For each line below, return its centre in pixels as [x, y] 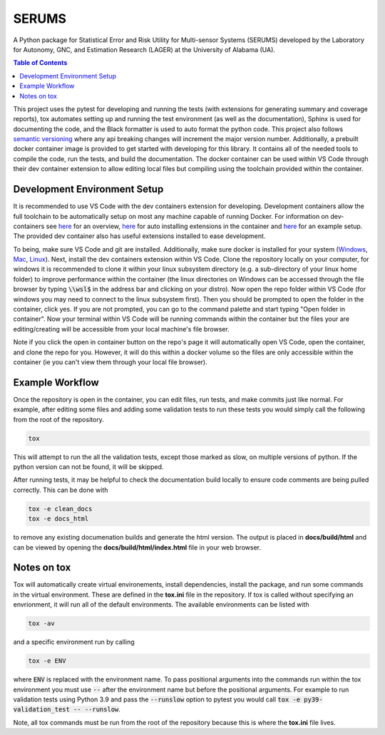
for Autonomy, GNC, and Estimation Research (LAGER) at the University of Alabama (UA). [144, 49]
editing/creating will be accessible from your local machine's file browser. [121, 329]
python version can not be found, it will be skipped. [88, 467]
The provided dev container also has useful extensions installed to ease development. [139, 236]
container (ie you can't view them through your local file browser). [110, 362]
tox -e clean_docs [60, 509]
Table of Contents [40, 63]
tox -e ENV [47, 661]
